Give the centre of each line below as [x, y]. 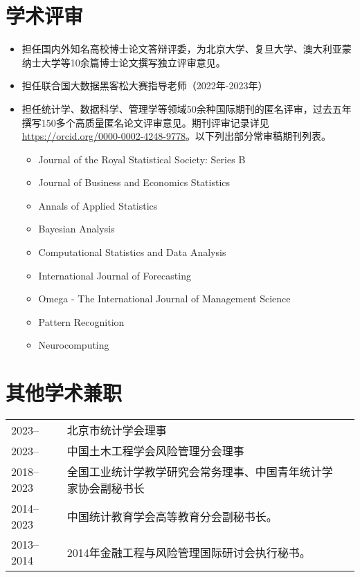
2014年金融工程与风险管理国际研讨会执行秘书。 [189, 553]
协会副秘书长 [111, 488]
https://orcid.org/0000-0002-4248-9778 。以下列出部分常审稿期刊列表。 [177, 136]
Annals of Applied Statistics [98, 205]
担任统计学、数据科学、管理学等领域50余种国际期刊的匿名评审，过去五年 [187, 108]
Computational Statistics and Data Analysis [132, 252]
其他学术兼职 [64, 393]
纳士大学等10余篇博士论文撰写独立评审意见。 [124, 62]
